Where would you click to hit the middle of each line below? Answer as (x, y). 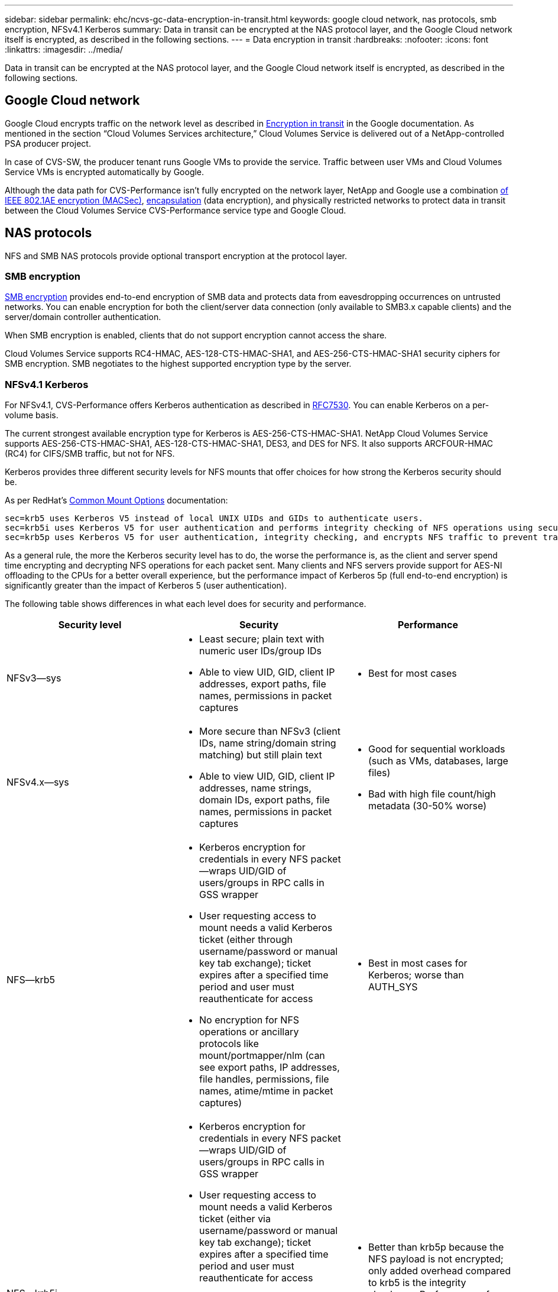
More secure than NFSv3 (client (270, 731)
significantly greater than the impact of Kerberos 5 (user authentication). (146, 586)
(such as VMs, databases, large (438, 761)
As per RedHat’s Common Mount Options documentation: (116, 500)
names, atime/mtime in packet (266, 1091)
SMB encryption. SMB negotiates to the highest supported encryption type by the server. (178, 364)
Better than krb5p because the (436, 1247)
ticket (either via (235, 1219)
